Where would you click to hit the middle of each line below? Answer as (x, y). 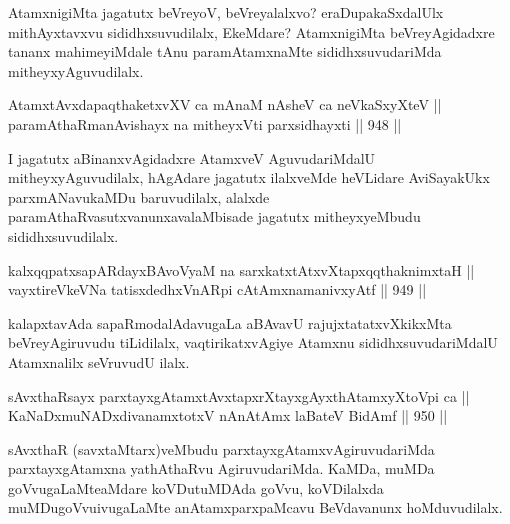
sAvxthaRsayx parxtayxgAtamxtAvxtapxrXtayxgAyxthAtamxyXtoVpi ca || (239, 395)
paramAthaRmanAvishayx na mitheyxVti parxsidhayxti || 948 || (205, 123)
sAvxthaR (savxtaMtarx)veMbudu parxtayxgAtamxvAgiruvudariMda (221, 448)
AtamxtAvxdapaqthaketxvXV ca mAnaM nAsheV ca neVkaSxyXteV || (225, 104)
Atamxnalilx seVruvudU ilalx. (99, 361)
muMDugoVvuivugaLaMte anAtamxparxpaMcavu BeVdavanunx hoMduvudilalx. (255, 507)
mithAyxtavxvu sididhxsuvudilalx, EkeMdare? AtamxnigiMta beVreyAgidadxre (251, 31)
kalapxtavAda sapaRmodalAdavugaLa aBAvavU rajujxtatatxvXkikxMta (230, 322)
